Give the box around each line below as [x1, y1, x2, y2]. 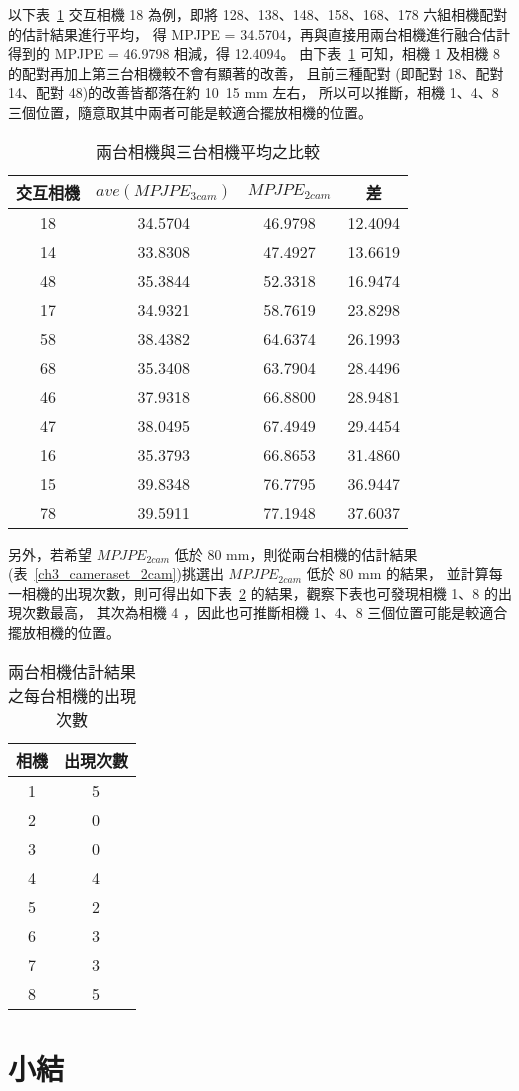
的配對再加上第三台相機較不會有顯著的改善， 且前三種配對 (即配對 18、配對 [8, 62, 504, 83]
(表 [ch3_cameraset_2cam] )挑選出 [8, 563, 224, 584]
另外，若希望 [8, 543, 92, 564]
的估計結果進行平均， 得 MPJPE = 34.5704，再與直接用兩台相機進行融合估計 [8, 23, 511, 44]
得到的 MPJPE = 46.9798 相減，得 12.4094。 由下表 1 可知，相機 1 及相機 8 [8, 43, 500, 64]
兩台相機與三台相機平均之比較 [95, 139, 320, 163]
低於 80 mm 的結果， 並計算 [306, 563, 489, 584]
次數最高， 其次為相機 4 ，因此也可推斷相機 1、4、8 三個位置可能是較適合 [21, 602, 508, 623]
